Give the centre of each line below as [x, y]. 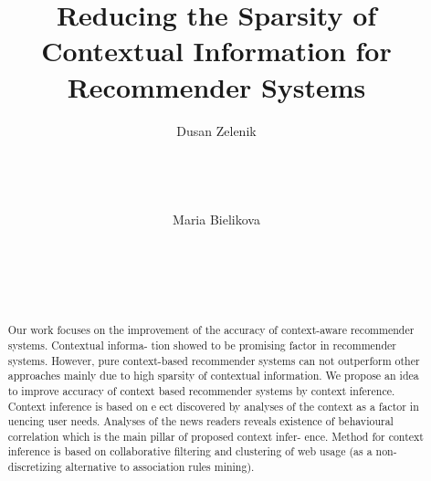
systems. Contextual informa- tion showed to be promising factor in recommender [202, 345]
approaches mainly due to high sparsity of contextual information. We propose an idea [213, 376]
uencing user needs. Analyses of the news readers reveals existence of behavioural [200, 421]
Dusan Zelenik [216, 130]
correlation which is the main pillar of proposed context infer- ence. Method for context [215, 436]
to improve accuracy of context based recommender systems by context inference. [201, 390]
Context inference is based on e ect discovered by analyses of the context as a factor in [213, 406]
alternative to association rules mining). [160, 467]
